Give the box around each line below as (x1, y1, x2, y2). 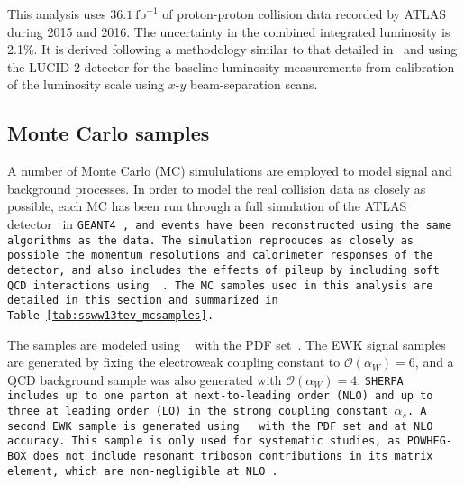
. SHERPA (357, 370, 404, 389)
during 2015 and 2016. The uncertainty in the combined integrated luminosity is (7, 22, 450, 41)
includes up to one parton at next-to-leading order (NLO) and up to (7, 389, 433, 403)
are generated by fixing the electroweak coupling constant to (7, 352, 341, 371)
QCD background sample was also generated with (7, 370, 282, 389)
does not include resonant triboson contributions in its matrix (32, 450, 433, 463)
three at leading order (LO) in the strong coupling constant (7, 405, 388, 418)
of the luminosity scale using (7, 75, 165, 94)
